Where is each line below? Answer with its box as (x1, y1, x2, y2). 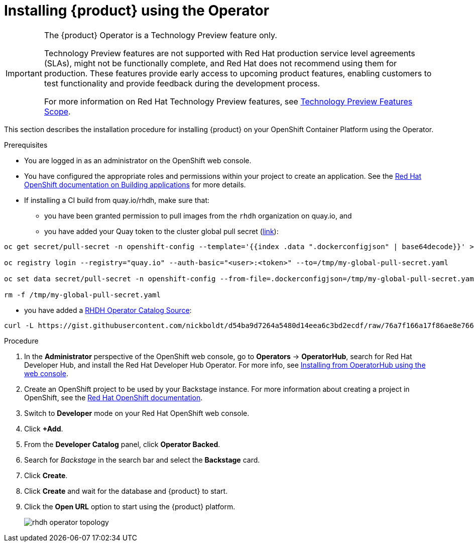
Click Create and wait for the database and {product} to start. (24, 486, 228, 495)
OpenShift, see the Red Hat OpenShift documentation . (24, 393, 203, 402)
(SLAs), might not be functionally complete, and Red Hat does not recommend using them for (44, 58, 397, 68)
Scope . (44, 106, 71, 117)
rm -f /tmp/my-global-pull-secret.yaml (4, 290, 161, 299)
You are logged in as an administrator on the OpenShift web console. (24, 156, 252, 165)
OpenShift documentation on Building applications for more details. (24, 180, 246, 189)
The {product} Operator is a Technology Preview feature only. (44, 30, 277, 40)
